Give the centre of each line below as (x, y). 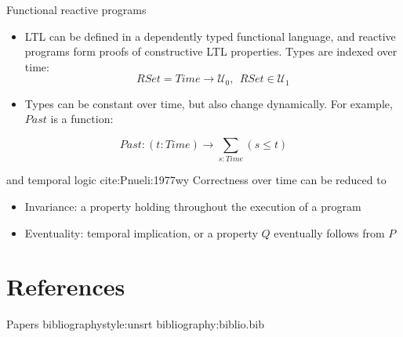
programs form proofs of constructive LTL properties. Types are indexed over (211, 51)
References (66, 286)
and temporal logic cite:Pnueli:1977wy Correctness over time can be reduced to (196, 180)
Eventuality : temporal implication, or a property (141, 232)
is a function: (82, 119)
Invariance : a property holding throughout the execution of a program (193, 206)
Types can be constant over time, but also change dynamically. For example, (209, 103)
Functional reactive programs (76, 9)
